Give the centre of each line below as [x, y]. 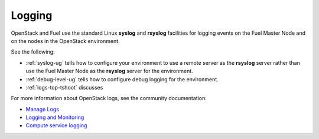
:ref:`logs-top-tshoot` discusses [64, 87]
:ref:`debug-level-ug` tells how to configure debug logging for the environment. [122, 79]
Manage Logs [42, 109]
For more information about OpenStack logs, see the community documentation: [109, 98]
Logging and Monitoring [55, 117]
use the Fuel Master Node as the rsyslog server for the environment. [109, 71]
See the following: [33, 52]
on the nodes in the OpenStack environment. [66, 41]
